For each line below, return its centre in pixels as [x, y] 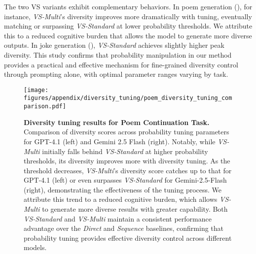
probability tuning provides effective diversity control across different [128, 238]
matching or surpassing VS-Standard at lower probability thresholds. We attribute [128, 26]
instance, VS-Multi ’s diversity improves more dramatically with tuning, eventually [128, 16]
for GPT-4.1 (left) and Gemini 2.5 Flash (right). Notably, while [120, 141]
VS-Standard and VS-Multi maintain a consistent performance [118, 218]
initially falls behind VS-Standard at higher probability [125, 151]
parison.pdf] [45, 107]
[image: [36, 90]
